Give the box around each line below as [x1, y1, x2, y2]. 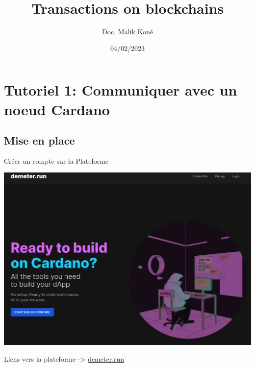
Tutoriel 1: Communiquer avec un [4, 80, 237, 100]
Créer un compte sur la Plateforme [4, 155, 109, 166]
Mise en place [4, 133, 75, 148]
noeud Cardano [4, 99, 110, 119]
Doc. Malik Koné [102, 26, 153, 37]
